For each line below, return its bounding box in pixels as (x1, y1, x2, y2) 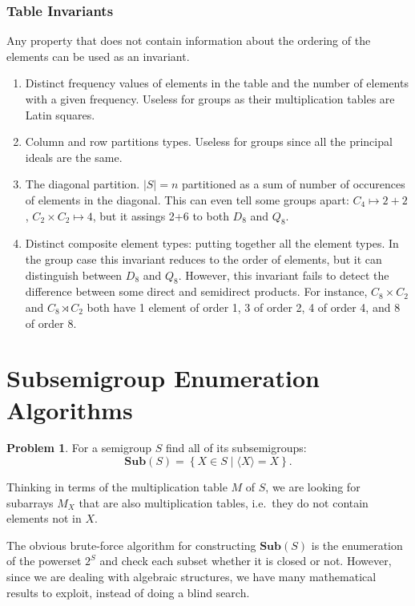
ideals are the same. (25, 148, 123, 165)
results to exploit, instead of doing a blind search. (6, 584, 250, 600)
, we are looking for (265, 479, 361, 495)
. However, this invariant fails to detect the (178, 266, 389, 283)
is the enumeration (311, 536, 403, 553)
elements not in (6, 510, 82, 527)
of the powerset (6, 552, 82, 569)
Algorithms (6, 393, 133, 426)
